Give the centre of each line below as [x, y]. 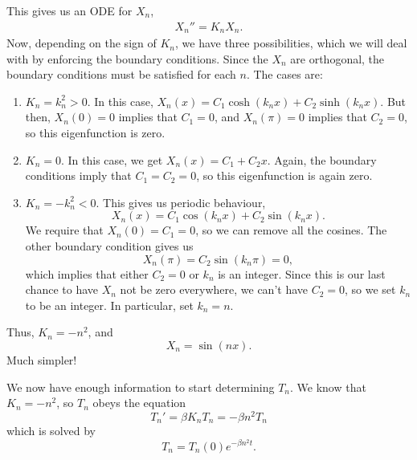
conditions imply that [78, 175]
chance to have [61, 289]
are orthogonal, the [337, 58]
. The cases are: [284, 74]
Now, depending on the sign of [82, 43]
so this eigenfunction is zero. [95, 133]
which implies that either [87, 273]
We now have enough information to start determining [141, 387]
